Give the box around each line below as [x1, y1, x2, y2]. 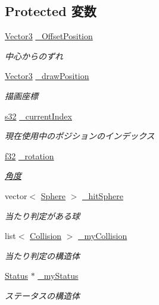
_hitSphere [82, 189, 123, 202]
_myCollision [78, 229, 127, 242]
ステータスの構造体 [5, 289, 80, 301]
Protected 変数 [5, 2, 96, 20]
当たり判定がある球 [5, 209, 80, 222]
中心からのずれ [5, 49, 63, 62]
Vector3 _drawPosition [5, 70, 89, 82]
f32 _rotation [5, 149, 54, 162]
